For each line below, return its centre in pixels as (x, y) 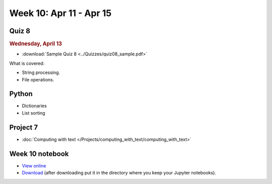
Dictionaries (35, 106)
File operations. (38, 79)
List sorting (33, 113)
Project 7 (23, 127)
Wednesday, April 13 (36, 44)
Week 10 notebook (39, 154)
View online (34, 165)
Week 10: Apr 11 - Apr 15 (60, 13)
